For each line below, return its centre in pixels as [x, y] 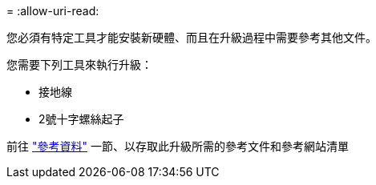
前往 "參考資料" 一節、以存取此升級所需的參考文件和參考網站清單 [178, 146]
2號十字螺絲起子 [81, 119]
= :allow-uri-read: [53, 11]
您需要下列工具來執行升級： [79, 64]
